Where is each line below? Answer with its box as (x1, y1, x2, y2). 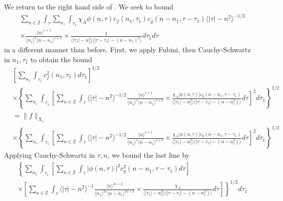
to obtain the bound (30, 54, 92, 64)
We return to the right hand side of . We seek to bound (4, 1, 174, 11)
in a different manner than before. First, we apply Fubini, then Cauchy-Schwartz (4, 44, 251, 55)
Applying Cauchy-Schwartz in (4, 150, 95, 160)
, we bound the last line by (107, 150, 190, 160)
